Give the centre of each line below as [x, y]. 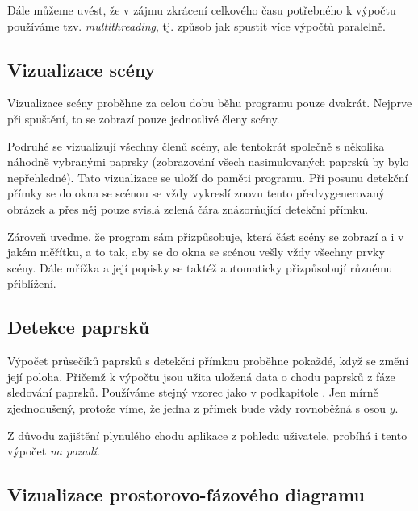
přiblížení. [32, 283]
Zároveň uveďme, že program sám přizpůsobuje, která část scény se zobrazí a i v [206, 236]
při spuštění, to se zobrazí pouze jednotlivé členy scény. [144, 118]
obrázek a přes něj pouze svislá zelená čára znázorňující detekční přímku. [188, 208]
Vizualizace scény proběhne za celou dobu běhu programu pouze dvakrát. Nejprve [210, 103]
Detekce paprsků [79, 327]
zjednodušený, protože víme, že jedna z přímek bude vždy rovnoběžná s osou [196, 407]
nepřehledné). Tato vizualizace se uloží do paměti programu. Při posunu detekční [208, 177]
